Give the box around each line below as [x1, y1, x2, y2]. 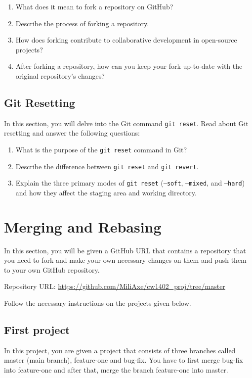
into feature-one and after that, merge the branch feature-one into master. [4, 365, 228, 375]
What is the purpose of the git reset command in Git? [15, 144, 187, 155]
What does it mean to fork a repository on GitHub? [15, 1, 173, 11]
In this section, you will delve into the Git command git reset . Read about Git [4, 118, 249, 128]
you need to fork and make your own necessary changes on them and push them [4, 255, 247, 265]
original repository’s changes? [15, 70, 105, 81]
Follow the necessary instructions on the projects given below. [4, 298, 191, 308]
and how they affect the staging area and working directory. [15, 187, 197, 197]
